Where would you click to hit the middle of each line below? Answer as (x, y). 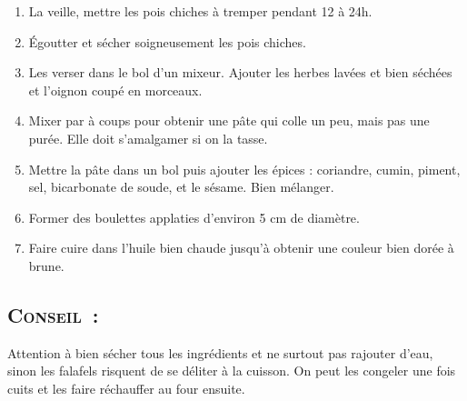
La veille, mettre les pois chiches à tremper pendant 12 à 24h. (200, 11)
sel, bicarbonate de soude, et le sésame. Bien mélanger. (181, 187)
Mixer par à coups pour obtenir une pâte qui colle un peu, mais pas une (229, 120)
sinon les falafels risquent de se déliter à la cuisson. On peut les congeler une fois (232, 371)
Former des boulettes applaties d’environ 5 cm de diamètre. (194, 217)
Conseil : (53, 314)
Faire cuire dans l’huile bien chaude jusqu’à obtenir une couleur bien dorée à (241, 248)
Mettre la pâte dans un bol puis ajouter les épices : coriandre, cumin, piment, (244, 169)
